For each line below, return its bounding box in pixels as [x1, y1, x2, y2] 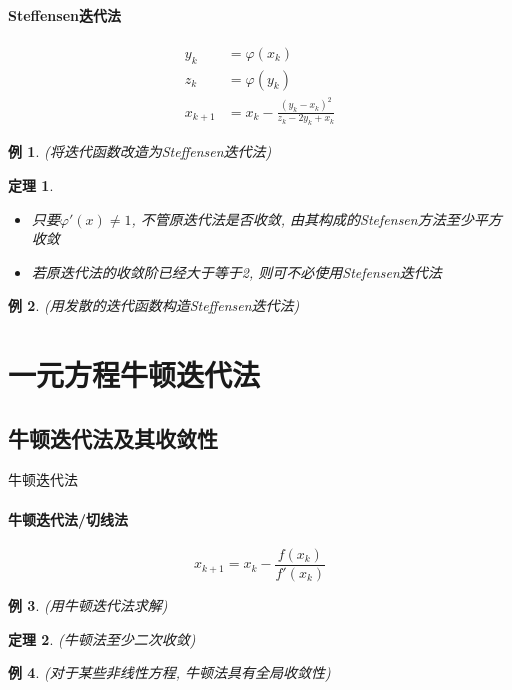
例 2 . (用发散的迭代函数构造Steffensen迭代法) [8, 295, 300, 316]
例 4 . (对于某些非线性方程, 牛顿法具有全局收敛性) [8, 662, 331, 683]
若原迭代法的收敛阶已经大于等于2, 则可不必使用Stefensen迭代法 [31, 261, 442, 282]
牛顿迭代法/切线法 [8, 508, 129, 529]
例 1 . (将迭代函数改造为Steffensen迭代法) [8, 141, 272, 162]
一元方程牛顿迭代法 [8, 354, 261, 395]
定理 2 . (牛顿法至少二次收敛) [8, 628, 196, 649]
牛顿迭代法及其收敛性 [8, 422, 218, 453]
